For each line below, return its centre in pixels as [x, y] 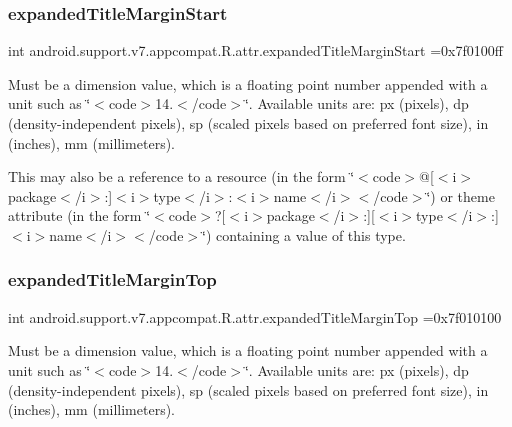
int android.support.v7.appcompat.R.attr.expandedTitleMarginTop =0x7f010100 [255, 316]
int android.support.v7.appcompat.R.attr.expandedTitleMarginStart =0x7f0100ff [255, 50]
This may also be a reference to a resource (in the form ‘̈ [181, 176]
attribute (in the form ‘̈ [79, 215]
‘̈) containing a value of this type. [304, 234]
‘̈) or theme [460, 195]
